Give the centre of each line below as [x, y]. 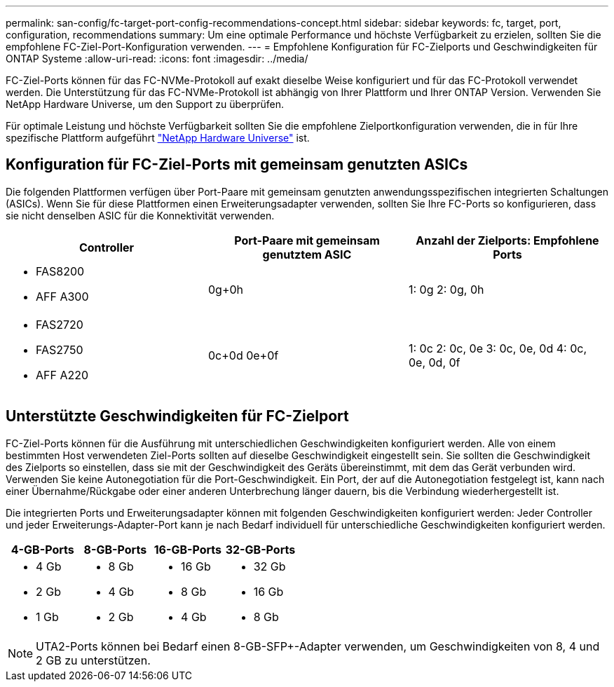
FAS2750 [60, 349]
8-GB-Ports [115, 549]
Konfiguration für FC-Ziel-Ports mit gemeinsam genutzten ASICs [237, 165]
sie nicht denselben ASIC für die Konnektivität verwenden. [140, 215]
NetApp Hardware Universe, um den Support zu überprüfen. [145, 104]
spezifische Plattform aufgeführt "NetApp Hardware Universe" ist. [158, 138]
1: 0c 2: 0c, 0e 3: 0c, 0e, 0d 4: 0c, [497, 348]
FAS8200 [60, 271]
